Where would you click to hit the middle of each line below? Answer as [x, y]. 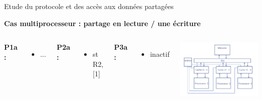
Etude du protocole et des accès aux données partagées [89, 6]
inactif [160, 54]
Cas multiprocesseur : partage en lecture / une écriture [103, 23]
